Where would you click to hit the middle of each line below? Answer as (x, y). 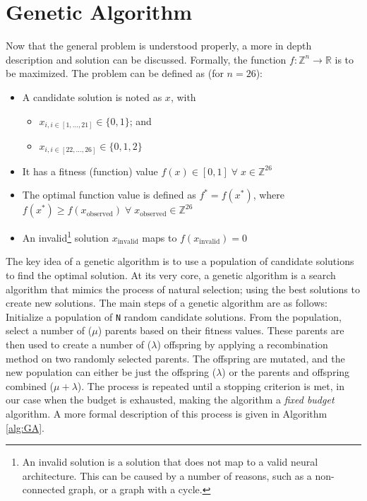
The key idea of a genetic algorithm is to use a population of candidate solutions (180, 261)
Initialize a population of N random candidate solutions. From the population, (174, 316)
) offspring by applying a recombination (242, 344)
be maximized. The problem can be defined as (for (115, 73)
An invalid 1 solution (66, 236)
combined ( (30, 385)
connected (44, 489)
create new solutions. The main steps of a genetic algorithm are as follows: (167, 303)
